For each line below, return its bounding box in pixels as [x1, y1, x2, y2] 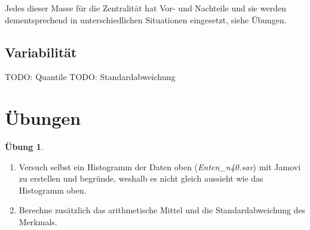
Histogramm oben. [19, 183, 87, 196]
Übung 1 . [5, 140, 44, 153]
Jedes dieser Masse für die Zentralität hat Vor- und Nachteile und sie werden [5, 2, 286, 14]
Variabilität [5, 42, 77, 61]
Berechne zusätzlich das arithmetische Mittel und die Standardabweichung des [19, 204, 306, 216]
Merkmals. [19, 216, 57, 228]
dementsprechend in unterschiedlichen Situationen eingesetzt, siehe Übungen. [5, 13, 287, 26]
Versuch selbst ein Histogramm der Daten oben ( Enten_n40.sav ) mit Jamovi [19, 160, 301, 173]
